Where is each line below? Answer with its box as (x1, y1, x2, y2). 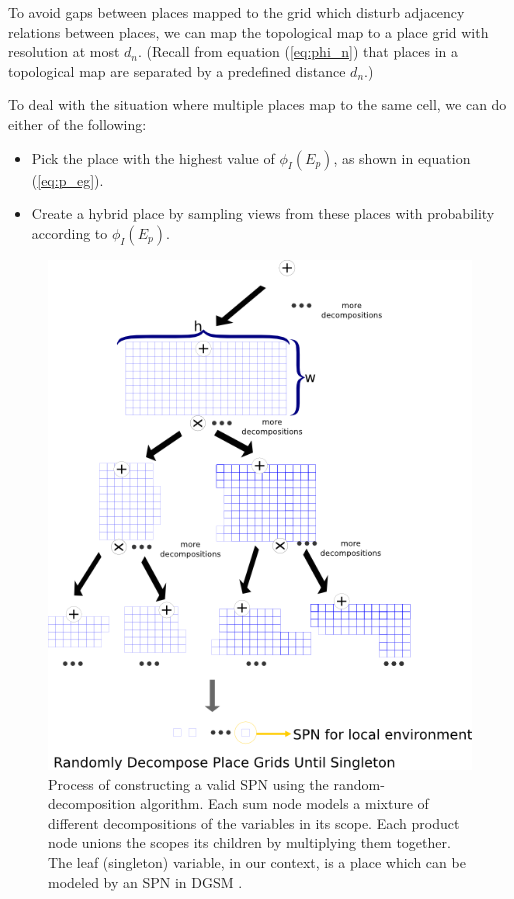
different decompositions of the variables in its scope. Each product (48, 812, 460, 833)
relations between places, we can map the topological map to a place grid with (8, 21, 489, 42)
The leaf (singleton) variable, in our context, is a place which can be (48, 851, 466, 872)
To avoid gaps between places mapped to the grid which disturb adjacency (8, 2, 465, 22)
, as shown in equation (333, 147, 471, 168)
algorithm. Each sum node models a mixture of (140, 793, 429, 814)
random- (333, 773, 385, 794)
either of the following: (8, 113, 147, 134)
